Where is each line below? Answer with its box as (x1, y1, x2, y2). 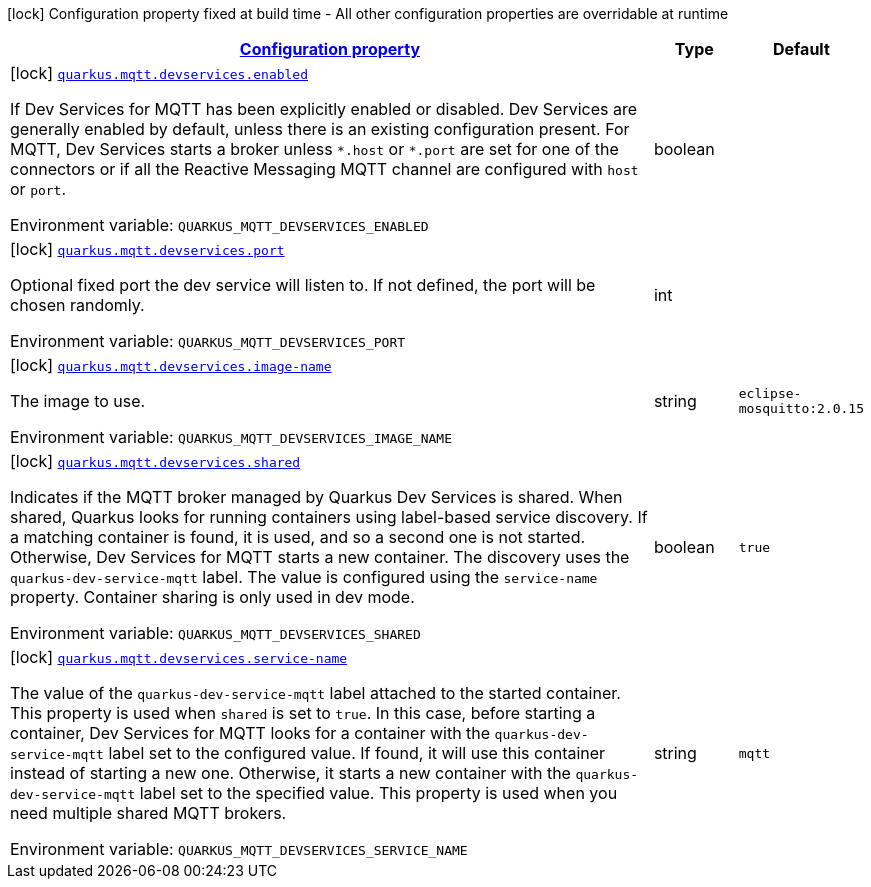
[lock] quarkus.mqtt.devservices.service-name (10, 647, 348, 667)
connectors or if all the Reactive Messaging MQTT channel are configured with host (10, 159, 639, 179)
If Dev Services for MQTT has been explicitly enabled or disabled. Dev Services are (10, 99, 638, 119)
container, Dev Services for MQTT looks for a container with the (10, 723, 491, 743)
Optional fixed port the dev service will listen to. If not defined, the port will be (10, 275, 596, 295)
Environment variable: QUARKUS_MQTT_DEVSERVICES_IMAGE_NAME (10, 427, 453, 447)
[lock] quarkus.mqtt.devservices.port (10, 239, 285, 259)
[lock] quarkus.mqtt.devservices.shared (10, 451, 301, 471)
